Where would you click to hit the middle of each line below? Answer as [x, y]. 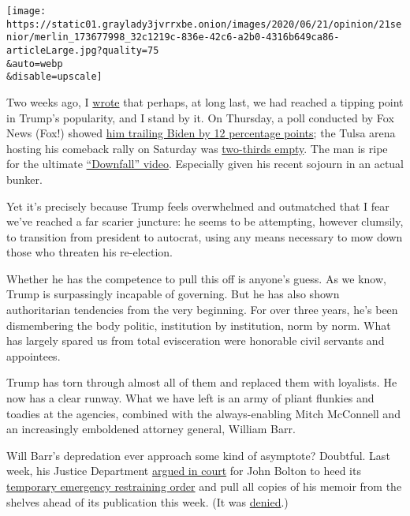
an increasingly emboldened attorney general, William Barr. [151, 429]
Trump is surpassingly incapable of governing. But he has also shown [173, 294]
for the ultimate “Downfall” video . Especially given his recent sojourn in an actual [205, 164]
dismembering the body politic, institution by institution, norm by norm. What [199, 325]
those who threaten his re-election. [89, 252]
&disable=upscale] [54, 77]
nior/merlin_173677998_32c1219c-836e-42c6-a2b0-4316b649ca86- [173, 37]
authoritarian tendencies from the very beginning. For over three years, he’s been [202, 310]
